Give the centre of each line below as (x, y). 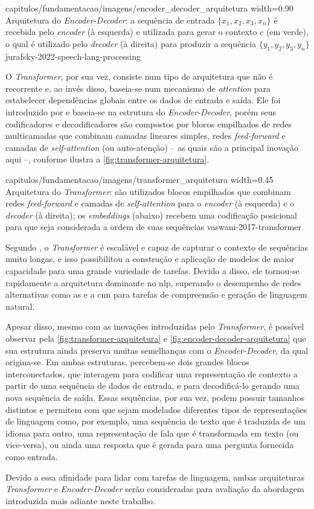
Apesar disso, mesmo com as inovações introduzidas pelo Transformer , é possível (155, 326)
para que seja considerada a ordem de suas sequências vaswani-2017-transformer (154, 227)
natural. (20, 306)
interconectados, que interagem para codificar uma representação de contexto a (152, 373)
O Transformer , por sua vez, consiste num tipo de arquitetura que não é (139, 76)
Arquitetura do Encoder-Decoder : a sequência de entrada (110, 20)
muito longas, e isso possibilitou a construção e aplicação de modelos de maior (150, 259)
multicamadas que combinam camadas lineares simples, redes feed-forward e (146, 136)
